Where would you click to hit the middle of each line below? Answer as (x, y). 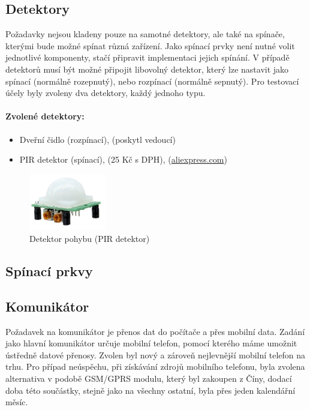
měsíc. (17, 402)
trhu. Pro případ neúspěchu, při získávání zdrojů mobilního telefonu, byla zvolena (155, 366)
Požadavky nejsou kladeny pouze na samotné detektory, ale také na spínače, (145, 34)
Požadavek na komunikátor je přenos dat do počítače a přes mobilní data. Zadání (155, 331)
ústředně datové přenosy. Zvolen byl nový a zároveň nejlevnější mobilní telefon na (156, 354)
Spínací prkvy (49, 270)
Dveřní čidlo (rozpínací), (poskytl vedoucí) (97, 139)
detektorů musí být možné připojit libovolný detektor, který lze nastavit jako (147, 69)
